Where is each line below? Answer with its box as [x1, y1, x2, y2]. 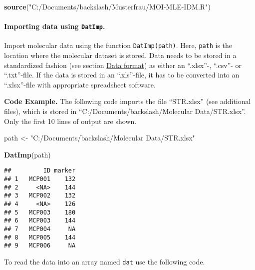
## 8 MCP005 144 [4, 233, 76, 241]
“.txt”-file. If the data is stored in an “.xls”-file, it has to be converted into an [4, 69, 240, 80]
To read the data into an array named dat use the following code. [4, 256, 205, 267]
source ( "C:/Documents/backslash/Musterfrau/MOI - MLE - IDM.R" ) [4, 1, 211, 11]
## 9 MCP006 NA [4, 242, 76, 249]
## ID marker [4, 167, 76, 174]
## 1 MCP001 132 [4, 175, 76, 183]
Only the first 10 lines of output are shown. [4, 115, 137, 126]
